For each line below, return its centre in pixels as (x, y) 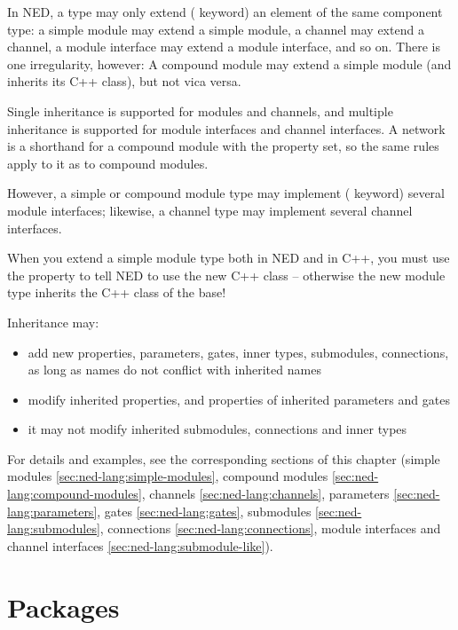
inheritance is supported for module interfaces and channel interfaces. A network (226, 128)
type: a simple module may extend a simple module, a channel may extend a (216, 29)
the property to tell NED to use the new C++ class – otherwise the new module (226, 275)
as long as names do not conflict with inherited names (174, 370)
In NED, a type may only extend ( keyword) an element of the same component (225, 12)
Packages (63, 606)
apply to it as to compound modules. (108, 163)
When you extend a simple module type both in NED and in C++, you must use (229, 258)
